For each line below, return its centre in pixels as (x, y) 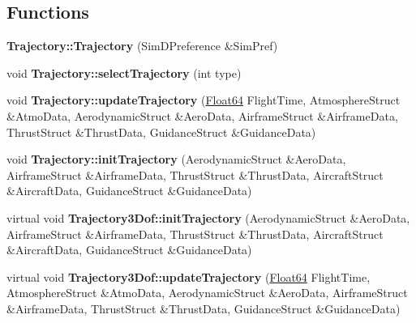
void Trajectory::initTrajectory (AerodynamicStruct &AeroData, (176, 159)
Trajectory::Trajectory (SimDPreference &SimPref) (142, 46)
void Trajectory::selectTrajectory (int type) (124, 72)
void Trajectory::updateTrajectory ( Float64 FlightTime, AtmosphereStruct (204, 100)
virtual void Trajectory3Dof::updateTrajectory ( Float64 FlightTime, (189, 276)
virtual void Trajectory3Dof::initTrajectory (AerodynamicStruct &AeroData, (208, 217)
